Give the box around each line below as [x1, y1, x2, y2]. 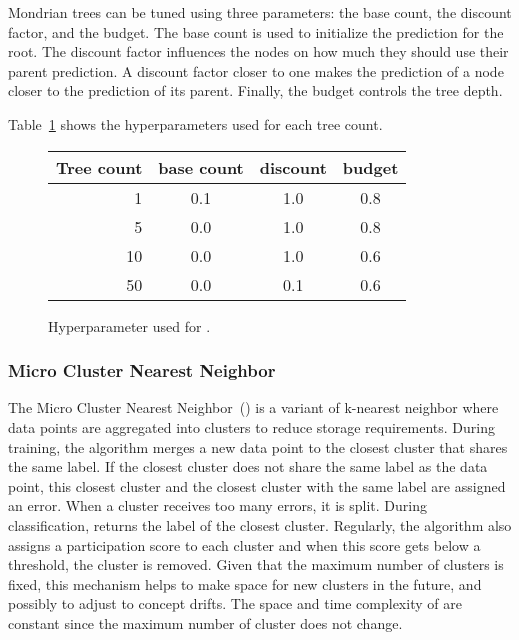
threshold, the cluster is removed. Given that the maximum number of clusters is [8, 554, 504, 575]
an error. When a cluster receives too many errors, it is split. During [8, 495, 427, 516]
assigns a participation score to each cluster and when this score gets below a [8, 534, 481, 555]
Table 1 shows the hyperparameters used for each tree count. [8, 113, 383, 134]
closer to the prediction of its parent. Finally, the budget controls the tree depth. [8, 80, 503, 101]
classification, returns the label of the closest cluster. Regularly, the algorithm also [8, 514, 512, 535]
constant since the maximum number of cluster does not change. [8, 612, 403, 633]
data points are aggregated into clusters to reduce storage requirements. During [8, 416, 495, 437]
